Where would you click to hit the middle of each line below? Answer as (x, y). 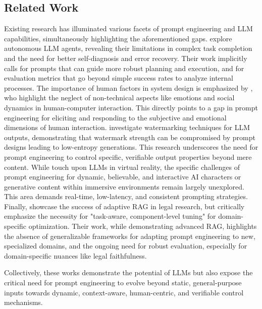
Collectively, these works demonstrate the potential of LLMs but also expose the (128, 272)
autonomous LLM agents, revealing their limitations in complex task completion (128, 48)
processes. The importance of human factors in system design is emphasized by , (128, 87)
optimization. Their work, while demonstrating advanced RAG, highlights (143, 226)
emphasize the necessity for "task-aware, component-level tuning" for (110, 216)
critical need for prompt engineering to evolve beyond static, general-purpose (123, 283)
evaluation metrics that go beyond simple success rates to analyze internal (119, 78)
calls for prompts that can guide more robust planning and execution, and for (124, 68)
